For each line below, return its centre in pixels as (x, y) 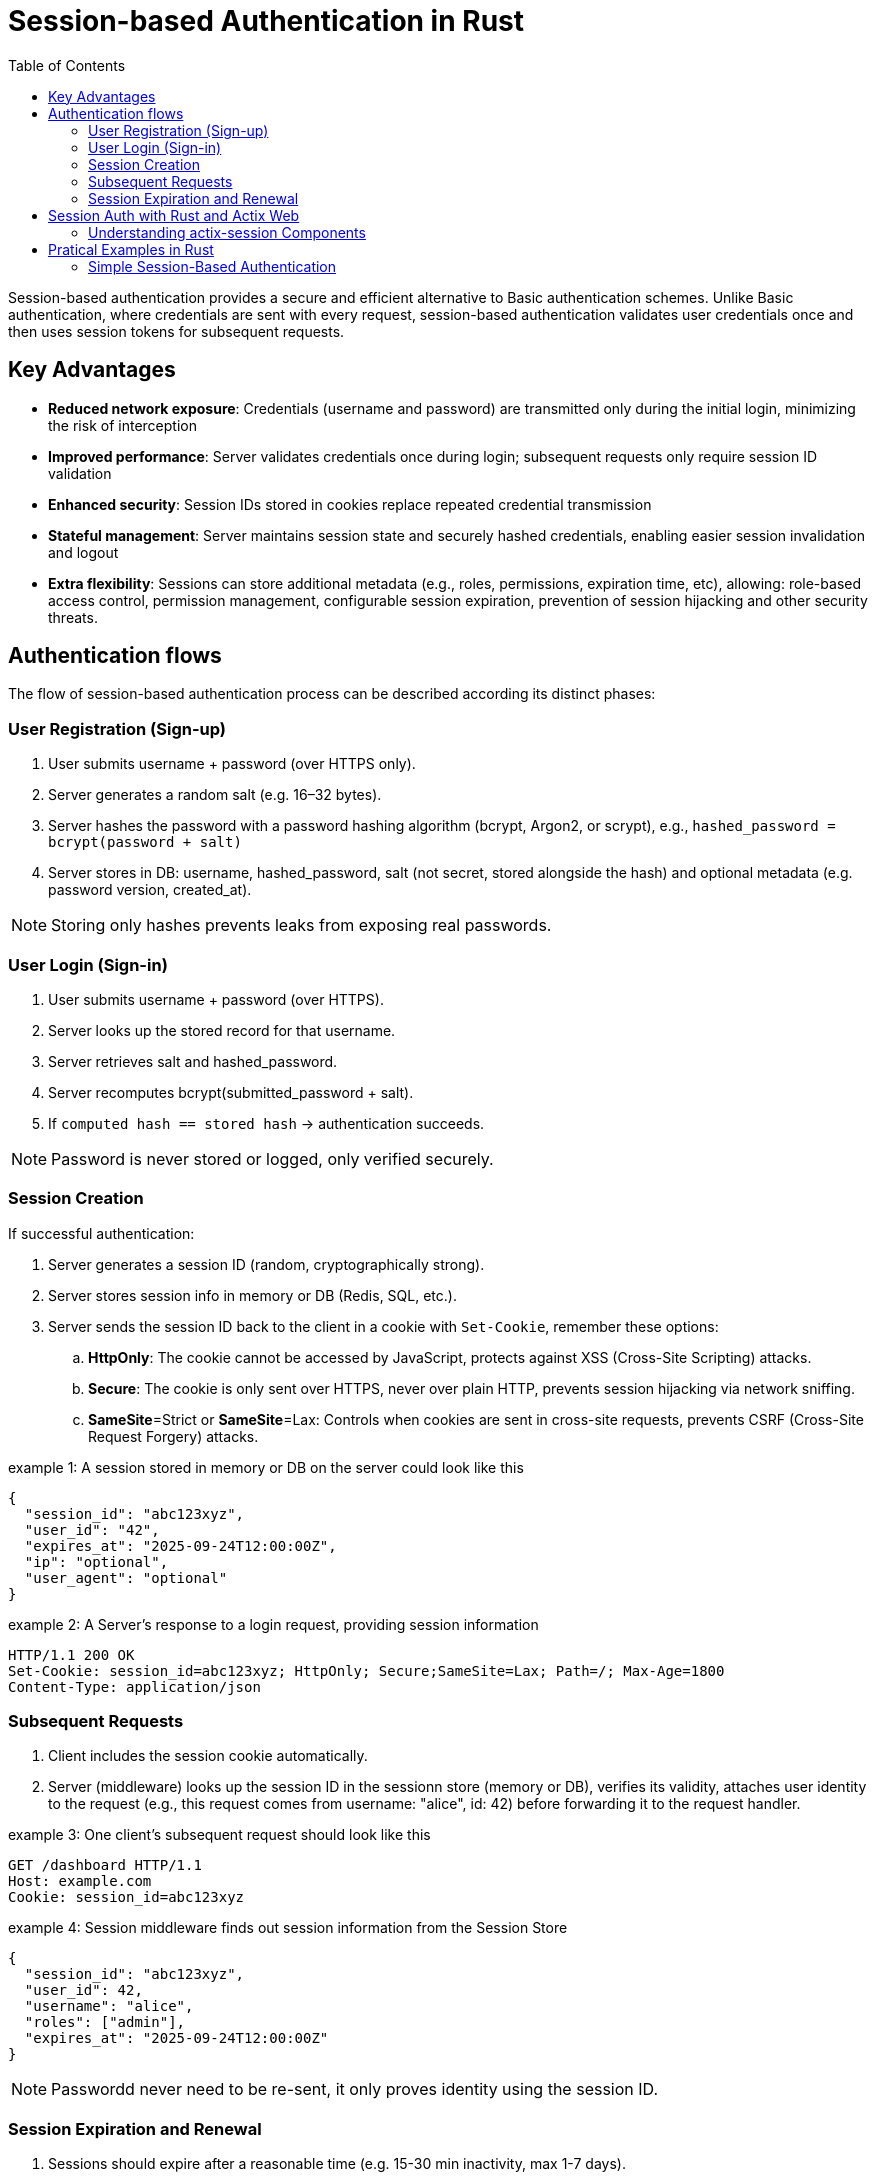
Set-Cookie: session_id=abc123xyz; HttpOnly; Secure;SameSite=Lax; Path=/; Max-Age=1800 (366, 1670)
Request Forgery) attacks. (173, 1436)
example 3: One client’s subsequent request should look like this (219, 1835)
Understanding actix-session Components (227, 232)
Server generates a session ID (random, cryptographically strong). (266, 1264)
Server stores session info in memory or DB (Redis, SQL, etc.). (252, 1295)
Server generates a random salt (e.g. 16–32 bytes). (215, 795)
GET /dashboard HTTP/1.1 (105, 1865)
